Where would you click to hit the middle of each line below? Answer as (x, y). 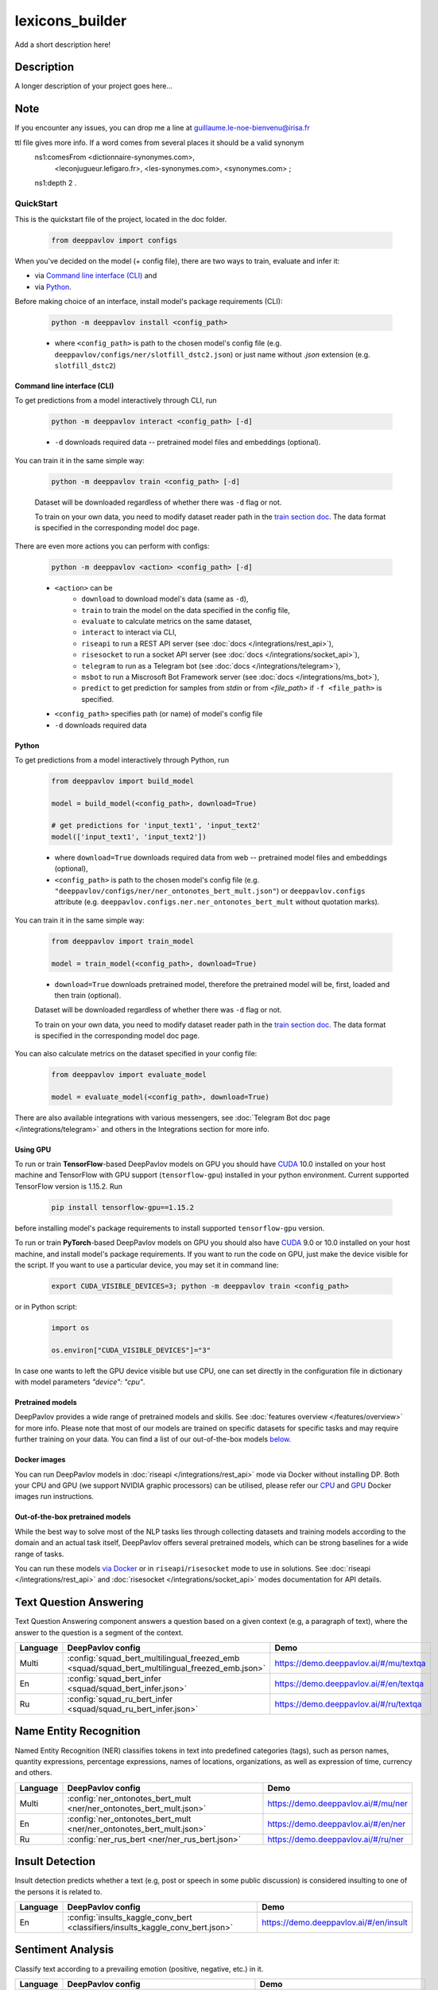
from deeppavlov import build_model (123, 781)
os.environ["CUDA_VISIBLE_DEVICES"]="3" (131, 1350)
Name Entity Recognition (78, 1731)
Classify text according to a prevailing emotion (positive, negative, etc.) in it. (139, 1969)
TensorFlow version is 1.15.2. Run (69, 1186)
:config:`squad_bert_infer (114, 1679)
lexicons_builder (71, 21)
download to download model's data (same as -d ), (165, 599)
